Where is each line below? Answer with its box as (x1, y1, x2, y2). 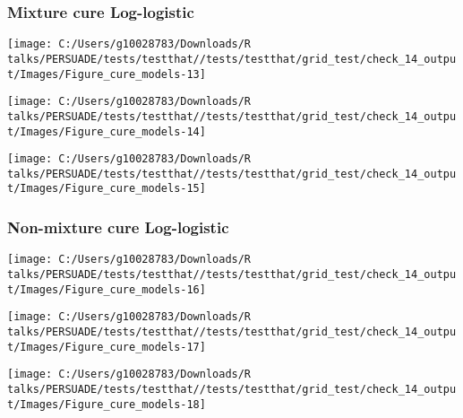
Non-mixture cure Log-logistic (7, 216, 229, 239)
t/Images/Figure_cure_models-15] (7, 182, 206, 196)
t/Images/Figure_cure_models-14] (7, 125, 206, 138)
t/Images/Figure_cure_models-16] (7, 283, 206, 296)
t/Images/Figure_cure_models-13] (7, 67, 206, 81)
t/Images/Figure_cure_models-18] (7, 397, 206, 411)
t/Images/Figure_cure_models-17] (7, 340, 206, 353)
